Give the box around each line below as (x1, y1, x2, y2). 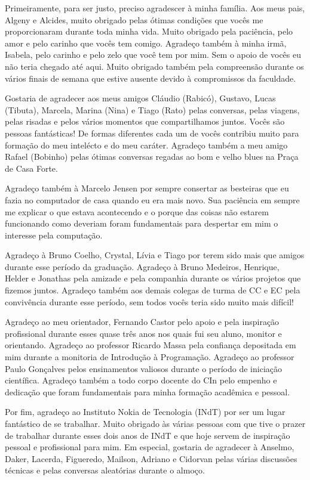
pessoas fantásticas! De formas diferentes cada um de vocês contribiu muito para (5, 126, 299, 139)
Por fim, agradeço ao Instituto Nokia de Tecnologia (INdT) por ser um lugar (5, 405, 286, 418)
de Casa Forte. (5, 162, 58, 174)
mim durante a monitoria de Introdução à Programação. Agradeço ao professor (5, 351, 294, 363)
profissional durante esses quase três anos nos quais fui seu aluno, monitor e (5, 327, 282, 339)
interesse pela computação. (5, 228, 103, 241)
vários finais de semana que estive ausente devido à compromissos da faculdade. (5, 72, 296, 84)
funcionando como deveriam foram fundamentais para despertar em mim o (5, 217, 278, 230)
